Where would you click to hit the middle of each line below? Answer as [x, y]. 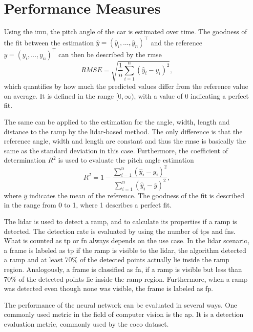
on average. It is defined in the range [59, 95]
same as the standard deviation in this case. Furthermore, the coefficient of [116, 150]
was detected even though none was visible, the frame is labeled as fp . [109, 288]
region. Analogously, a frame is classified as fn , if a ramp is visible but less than [123, 269]
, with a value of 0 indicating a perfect [191, 95]
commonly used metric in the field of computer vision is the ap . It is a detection [124, 314]
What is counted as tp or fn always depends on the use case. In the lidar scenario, [127, 240]
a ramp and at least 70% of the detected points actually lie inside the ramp [117, 259]
